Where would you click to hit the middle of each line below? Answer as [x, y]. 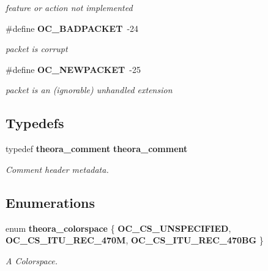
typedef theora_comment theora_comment [97, 149]
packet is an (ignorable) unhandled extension [89, 90]
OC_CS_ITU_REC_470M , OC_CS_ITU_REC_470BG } [135, 240]
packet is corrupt [37, 49]
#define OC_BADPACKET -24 [72, 28]
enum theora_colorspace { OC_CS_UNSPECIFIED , [118, 228]
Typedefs [35, 123]
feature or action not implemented [69, 7]
